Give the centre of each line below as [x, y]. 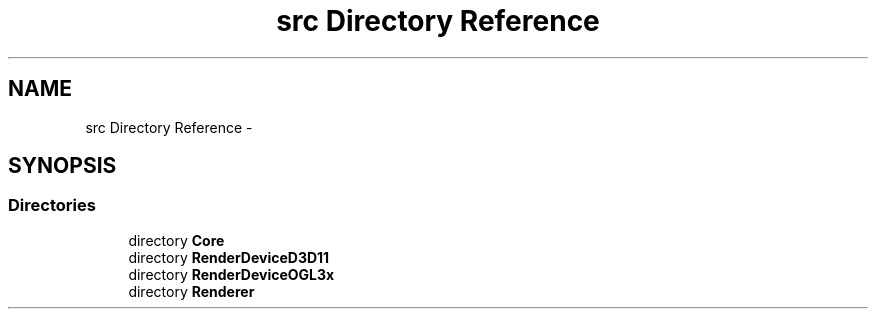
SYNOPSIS [62, 166]
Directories [52, 205]
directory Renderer [191, 291]
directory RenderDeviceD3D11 [229, 257]
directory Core [176, 240]
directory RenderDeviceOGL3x [231, 274]
